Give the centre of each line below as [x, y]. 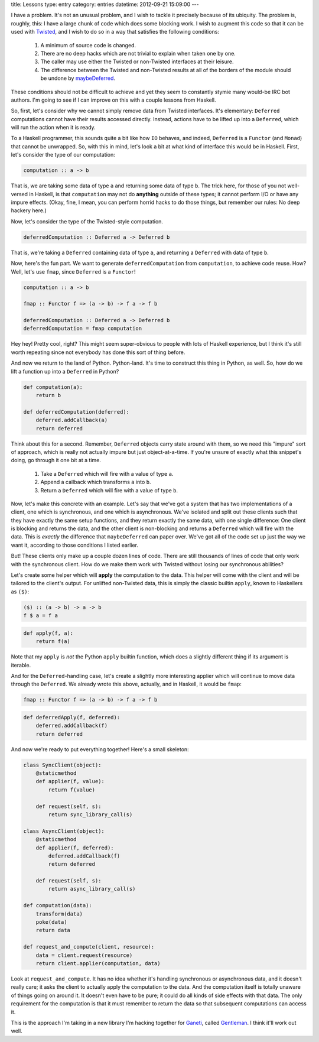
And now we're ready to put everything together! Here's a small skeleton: [100, 749]
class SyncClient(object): [62, 765]
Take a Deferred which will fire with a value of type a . [107, 473]
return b [48, 395]
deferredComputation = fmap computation [82, 329]
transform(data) [59, 914]
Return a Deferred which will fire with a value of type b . [109, 490]
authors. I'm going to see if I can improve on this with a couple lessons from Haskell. [113, 100]
